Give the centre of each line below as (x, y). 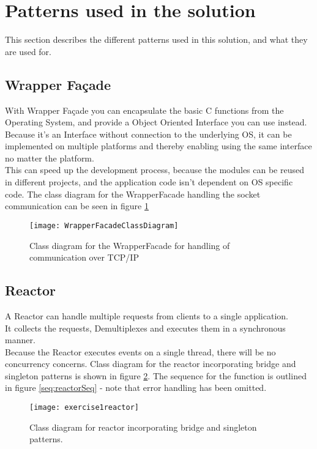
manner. (20, 340)
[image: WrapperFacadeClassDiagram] (104, 225)
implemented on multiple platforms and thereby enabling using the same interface (158, 146)
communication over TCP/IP (84, 257)
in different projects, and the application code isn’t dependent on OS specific (149, 182)
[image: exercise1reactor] (84, 408)
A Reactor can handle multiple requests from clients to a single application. (147, 315)
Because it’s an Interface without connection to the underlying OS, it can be (148, 134)
